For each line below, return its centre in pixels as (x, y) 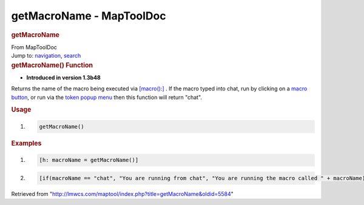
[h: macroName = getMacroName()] (89, 160)
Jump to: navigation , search (46, 56)
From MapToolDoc (34, 47)
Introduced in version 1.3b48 (64, 77)
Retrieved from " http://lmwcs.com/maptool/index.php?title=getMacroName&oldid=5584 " (122, 193)
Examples (26, 143)
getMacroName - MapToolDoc (89, 16)
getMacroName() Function (52, 65)
